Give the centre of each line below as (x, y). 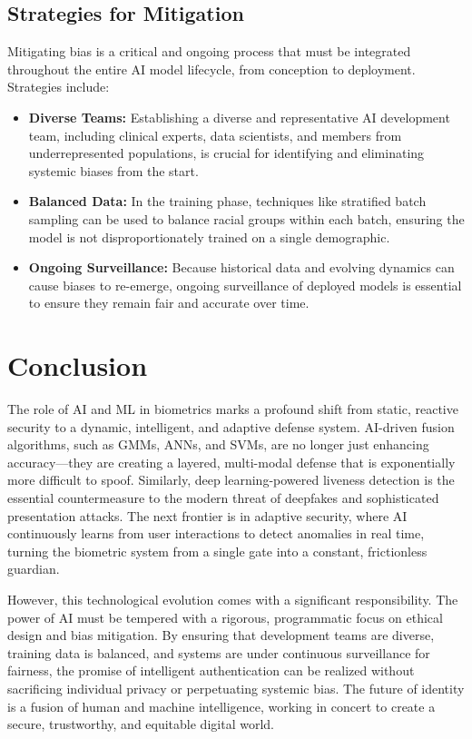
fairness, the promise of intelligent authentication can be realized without (211, 670)
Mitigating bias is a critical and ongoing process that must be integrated (209, 51)
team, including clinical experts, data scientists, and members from (215, 135)
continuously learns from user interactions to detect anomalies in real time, (216, 533)
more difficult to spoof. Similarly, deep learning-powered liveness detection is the (231, 480)
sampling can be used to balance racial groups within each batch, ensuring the (246, 218)
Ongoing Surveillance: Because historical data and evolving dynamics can (241, 267)
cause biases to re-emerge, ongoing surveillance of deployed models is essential (245, 285)
